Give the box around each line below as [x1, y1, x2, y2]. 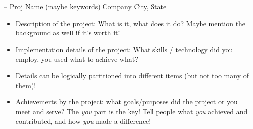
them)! [15, 80, 36, 90]
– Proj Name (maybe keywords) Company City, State [4, 1, 167, 11]
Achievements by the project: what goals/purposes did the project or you [15, 97, 238, 107]
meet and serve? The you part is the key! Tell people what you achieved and [15, 106, 248, 116]
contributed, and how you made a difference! [15, 116, 151, 126]
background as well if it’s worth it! [15, 28, 120, 38]
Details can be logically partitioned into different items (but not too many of [15, 70, 249, 80]
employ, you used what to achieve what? [15, 54, 138, 64]
